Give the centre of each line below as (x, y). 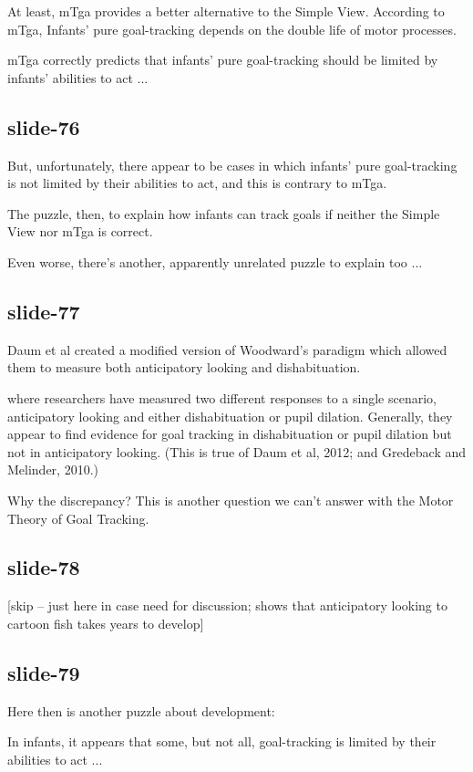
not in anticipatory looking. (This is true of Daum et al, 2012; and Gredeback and (237, 451)
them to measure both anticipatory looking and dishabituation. (184, 367)
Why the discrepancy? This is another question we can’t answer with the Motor (231, 500)
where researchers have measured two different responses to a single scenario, (222, 397)
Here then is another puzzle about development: (141, 710)
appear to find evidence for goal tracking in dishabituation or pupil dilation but (230, 434)
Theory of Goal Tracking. (78, 518)
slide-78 (44, 567)
